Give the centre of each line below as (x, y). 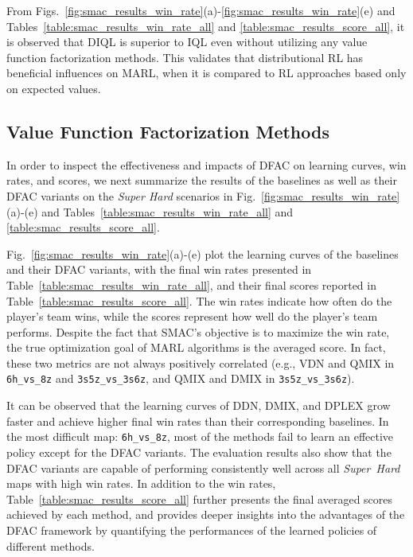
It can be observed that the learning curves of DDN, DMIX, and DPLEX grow (199, 405)
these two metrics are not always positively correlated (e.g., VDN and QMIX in (201, 362)
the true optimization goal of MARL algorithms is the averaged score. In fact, (196, 347)
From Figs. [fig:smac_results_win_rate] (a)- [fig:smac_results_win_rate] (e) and (201, 10)
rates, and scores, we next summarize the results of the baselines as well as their (202, 180)
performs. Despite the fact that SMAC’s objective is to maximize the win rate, (198, 331)
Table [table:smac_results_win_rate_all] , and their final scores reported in (191, 284)
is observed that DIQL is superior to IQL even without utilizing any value (187, 42)
